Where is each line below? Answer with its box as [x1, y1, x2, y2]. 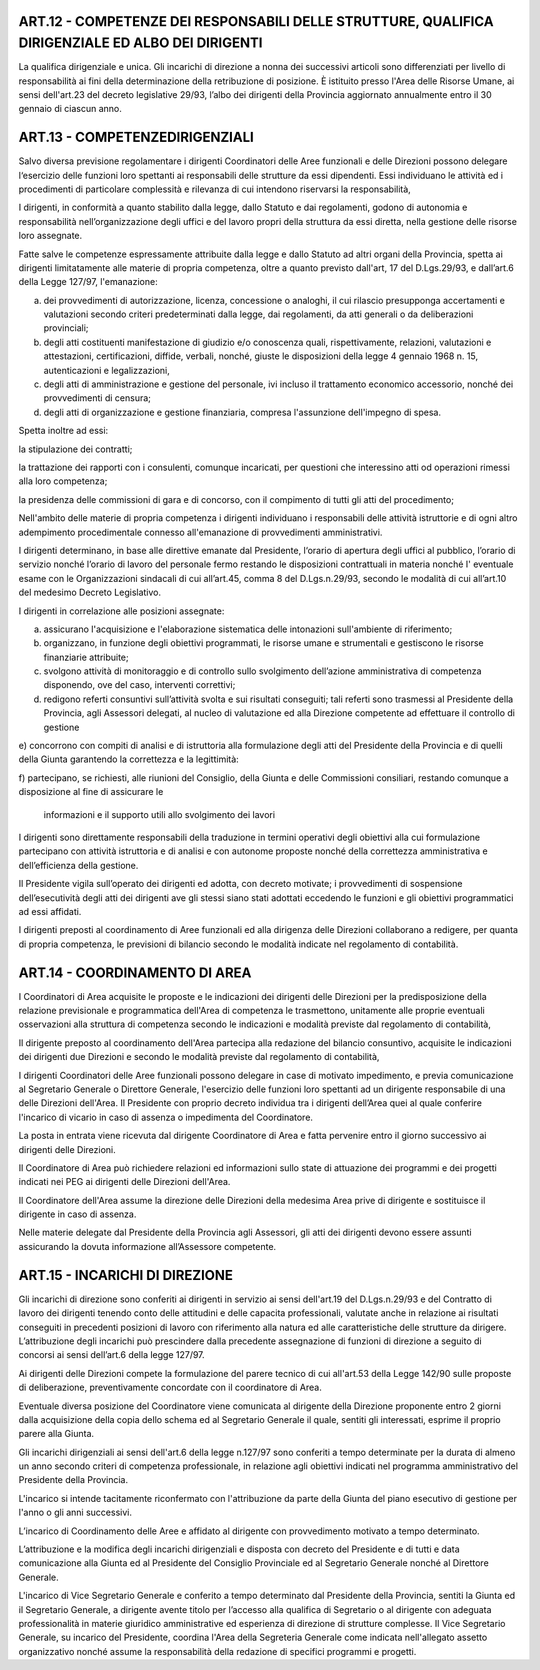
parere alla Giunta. [18, 1428, 95, 1440]
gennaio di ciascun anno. [18, 103, 122, 115]
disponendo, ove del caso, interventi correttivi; [43, 679, 236, 691]
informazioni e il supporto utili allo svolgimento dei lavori [43, 808, 275, 820]
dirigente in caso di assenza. [18, 1208, 137, 1220]
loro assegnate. [18, 230, 83, 242]
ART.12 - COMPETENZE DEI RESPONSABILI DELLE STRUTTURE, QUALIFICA [18, 13, 494, 30]
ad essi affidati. [18, 905, 82, 917]
